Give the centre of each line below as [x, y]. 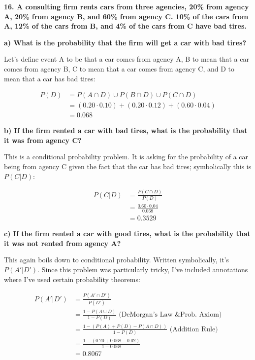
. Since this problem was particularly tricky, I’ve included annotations [143, 270]
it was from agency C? [43, 140]
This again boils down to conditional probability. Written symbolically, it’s [117, 260]
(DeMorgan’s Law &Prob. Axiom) [170, 315]
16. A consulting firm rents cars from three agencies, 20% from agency [127, 6]
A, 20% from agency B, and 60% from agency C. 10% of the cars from [126, 16]
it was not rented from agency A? [63, 243]
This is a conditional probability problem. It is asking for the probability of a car [126, 157]
